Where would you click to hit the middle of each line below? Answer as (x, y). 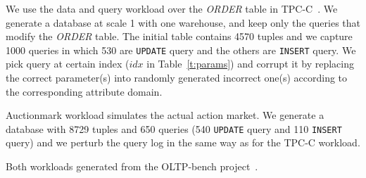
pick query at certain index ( (68, 64)
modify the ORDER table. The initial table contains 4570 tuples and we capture (179, 36)
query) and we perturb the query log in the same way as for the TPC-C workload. (183, 142)
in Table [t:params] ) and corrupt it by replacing (250, 64)
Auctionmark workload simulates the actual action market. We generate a (165, 115)
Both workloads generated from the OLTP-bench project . (132, 166)
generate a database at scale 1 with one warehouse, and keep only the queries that (183, 22)
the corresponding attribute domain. (84, 91)
